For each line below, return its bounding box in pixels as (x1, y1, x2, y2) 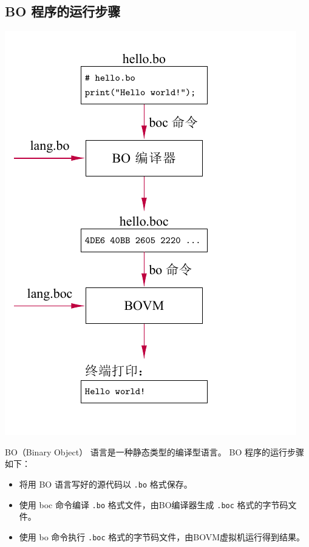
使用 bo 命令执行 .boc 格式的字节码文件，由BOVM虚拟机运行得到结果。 (19, 530, 305, 543)
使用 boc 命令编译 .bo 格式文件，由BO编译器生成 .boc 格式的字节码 (19, 498, 288, 511)
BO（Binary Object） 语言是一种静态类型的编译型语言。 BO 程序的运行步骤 (5, 445, 304, 458)
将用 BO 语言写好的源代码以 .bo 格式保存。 (19, 477, 192, 490)
